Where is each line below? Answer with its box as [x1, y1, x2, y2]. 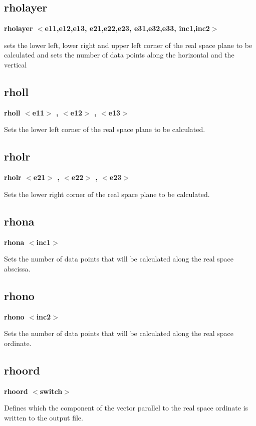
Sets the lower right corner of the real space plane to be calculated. [4, 188, 210, 199]
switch [40, 385, 63, 396]
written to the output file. [4, 412, 83, 422]
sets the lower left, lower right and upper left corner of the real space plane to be [4, 39, 252, 50]
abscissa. [4, 263, 31, 273]
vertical [4, 59, 27, 69]
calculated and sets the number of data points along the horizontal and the [4, 49, 234, 60]
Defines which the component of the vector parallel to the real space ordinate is [4, 402, 248, 413]
